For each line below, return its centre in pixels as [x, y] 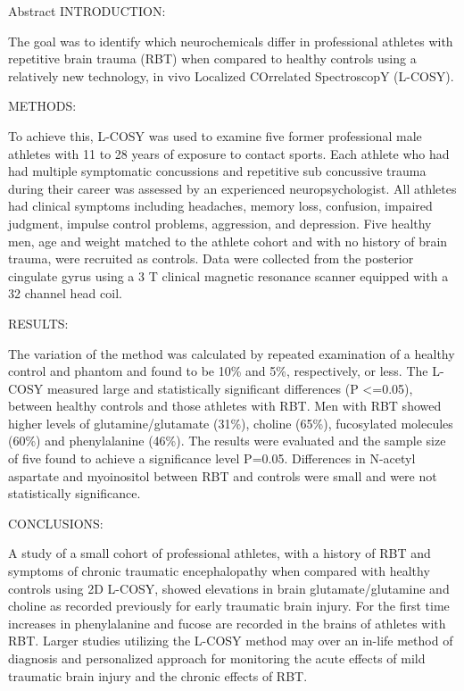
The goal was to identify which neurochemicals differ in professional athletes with [231, 41]
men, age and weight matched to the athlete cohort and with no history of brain [228, 241]
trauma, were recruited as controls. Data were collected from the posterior [211, 258]
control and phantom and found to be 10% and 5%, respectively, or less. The [218, 371]
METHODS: [42, 106]
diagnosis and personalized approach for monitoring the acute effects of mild [217, 658]
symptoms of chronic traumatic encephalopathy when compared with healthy [219, 571]
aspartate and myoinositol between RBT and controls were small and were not [223, 475]
